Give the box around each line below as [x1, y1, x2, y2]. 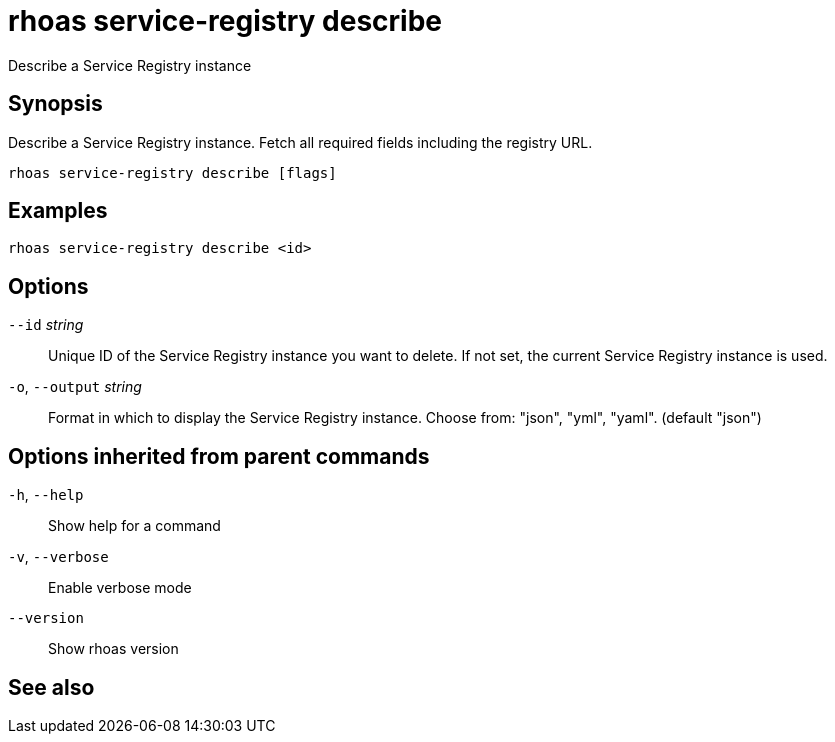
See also [8, 674, 95, 700]
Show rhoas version [48, 640, 179, 658]
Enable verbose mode [48, 579, 192, 597]
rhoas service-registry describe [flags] [8, 164, 337, 181]
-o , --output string [8, 378, 142, 396]
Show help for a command [48, 517, 221, 535]
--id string [8, 316, 84, 334]
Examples [8, 198, 108, 224]
